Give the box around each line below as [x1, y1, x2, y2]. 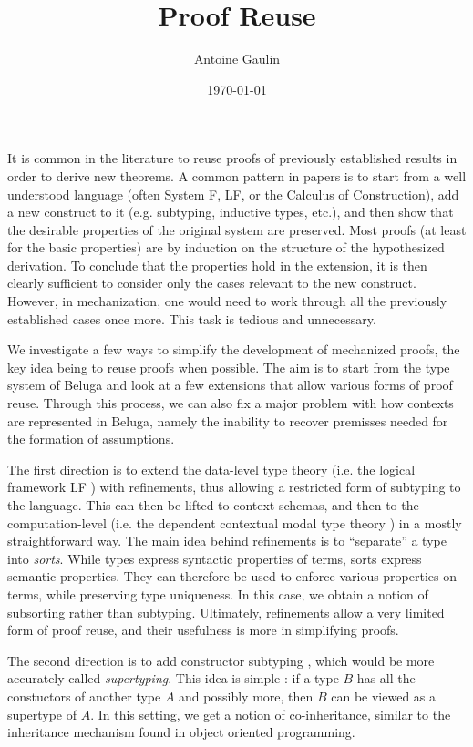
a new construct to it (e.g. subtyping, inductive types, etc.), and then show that [7, 202, 454, 221]
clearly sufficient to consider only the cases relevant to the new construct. [7, 273, 416, 292]
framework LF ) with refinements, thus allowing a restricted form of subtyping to [7, 477, 461, 496]
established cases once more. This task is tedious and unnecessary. [7, 309, 376, 328]
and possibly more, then [179, 686, 314, 705]
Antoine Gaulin [193, 49, 281, 68]
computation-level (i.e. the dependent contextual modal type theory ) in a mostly [7, 513, 462, 532]
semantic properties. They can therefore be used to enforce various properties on [7, 567, 458, 586]
